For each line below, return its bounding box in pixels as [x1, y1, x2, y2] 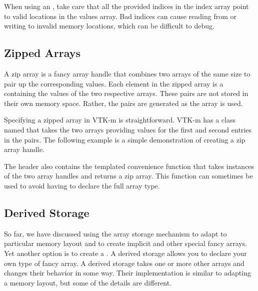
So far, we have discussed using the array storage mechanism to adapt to [4, 228, 227, 238]
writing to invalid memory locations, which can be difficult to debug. [4, 20, 214, 31]
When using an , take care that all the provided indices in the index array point [4, 1, 249, 11]
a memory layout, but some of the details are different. [4, 277, 172, 287]
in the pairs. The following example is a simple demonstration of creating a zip [4, 134, 245, 144]
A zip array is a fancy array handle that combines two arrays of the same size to [4, 68, 250, 78]
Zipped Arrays [4, 45, 81, 60]
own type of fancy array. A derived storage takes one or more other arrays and [4, 257, 244, 268]
